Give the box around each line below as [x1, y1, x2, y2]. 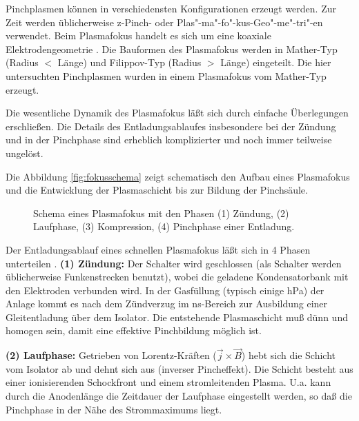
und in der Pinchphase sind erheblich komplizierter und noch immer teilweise [6, 132, 332, 147]
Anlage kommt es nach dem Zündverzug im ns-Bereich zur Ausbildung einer [6, 296, 328, 311]
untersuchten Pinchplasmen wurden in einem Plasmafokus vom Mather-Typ [6, 68, 327, 83]
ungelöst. [6, 145, 43, 160]
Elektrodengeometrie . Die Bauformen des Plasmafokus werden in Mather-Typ [6, 41, 338, 56]
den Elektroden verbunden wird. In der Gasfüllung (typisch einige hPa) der [6, 283, 324, 297]
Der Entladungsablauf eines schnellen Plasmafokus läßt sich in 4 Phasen [6, 242, 311, 256]
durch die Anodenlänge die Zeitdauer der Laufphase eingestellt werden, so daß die [6, 389, 352, 403]
